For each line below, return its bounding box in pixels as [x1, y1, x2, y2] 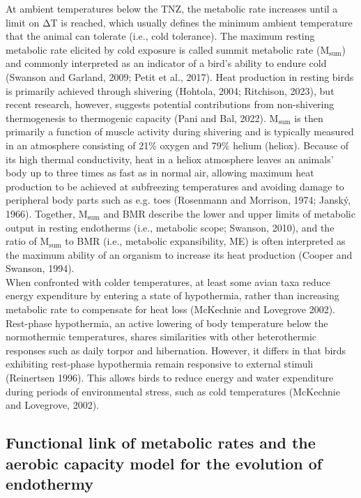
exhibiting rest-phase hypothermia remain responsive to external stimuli [6, 356, 314, 371]
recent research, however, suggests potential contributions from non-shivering [6, 97, 335, 112]
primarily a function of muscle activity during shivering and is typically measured [6, 124, 354, 139]
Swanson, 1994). [6, 261, 75, 276]
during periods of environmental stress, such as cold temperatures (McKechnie [6, 384, 340, 398]
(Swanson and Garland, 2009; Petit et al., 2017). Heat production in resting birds [6, 69, 354, 84]
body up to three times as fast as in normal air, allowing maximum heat [6, 165, 314, 180]
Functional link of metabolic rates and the [6, 432, 316, 453]
